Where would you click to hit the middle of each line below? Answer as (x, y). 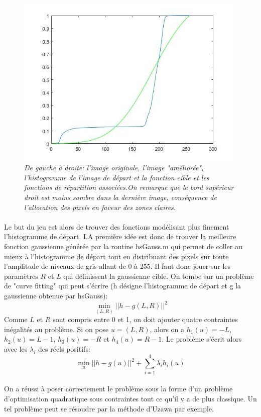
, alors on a (167, 329)
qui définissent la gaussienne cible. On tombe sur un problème (159, 276)
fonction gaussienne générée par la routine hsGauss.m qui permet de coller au (123, 246)
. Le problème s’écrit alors (202, 339)
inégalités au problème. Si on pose (56, 329)
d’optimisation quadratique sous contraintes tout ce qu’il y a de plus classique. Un (130, 398)
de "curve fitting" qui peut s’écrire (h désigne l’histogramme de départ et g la (123, 286)
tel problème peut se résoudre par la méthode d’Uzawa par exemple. (109, 408)
